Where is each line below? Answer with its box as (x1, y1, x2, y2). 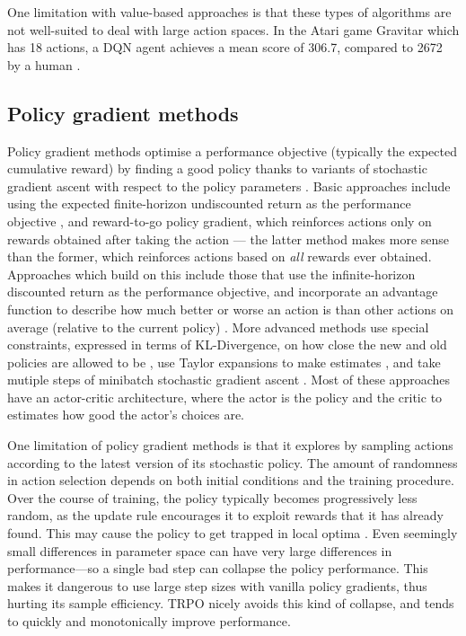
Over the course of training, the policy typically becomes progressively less (7, 488, 418, 507)
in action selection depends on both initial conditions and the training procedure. (7, 471, 454, 490)
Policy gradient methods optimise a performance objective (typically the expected (7, 141, 457, 160)
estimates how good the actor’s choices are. (7, 405, 244, 424)
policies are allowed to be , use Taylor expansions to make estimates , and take (7, 352, 441, 371)
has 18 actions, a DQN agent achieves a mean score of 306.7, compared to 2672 (7, 38, 443, 57)
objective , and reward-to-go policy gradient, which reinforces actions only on (7, 211, 432, 230)
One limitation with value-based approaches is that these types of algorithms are (7, 3, 452, 21)
